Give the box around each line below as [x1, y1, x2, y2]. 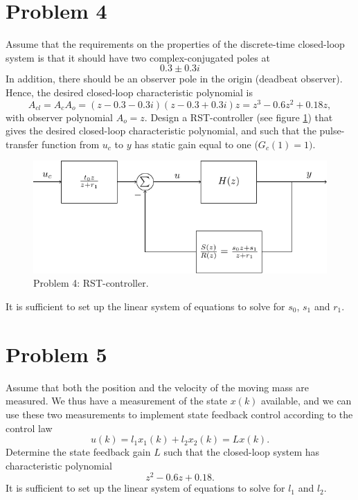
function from [41, 136, 100, 151]
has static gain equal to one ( [134, 136, 258, 151]
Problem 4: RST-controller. [33, 276, 149, 290]
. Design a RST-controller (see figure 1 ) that [144, 109, 333, 124]
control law [6, 420, 53, 435]
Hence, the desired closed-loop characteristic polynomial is [6, 84, 253, 99]
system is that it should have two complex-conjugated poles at [6, 50, 270, 64]
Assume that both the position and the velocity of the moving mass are [6, 380, 309, 394]
